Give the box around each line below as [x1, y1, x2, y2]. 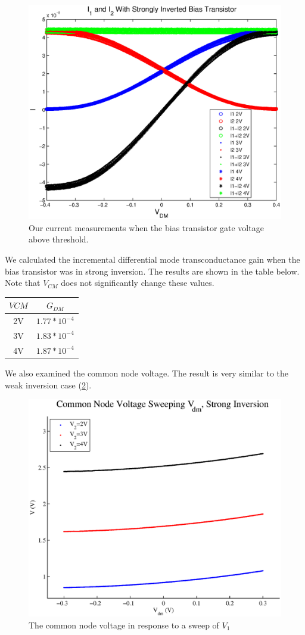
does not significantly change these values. [61, 276, 214, 289]
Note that [5, 276, 41, 289]
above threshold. [29, 233, 89, 245]
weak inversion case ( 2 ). [5, 378, 92, 391]
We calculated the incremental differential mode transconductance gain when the [5, 253, 300, 266]
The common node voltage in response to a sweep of [29, 618, 219, 631]
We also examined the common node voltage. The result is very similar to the [5, 366, 288, 379]
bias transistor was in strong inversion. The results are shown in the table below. [5, 264, 300, 277]
